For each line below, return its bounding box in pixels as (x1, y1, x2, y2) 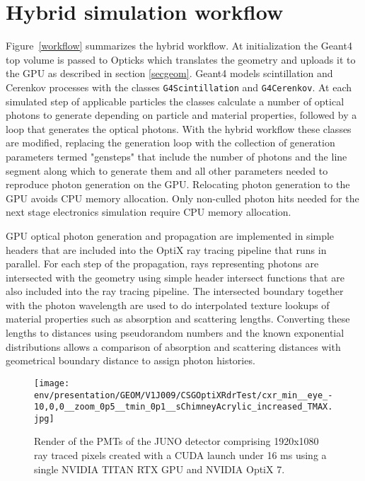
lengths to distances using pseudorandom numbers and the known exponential (6, 325, 344, 340)
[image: (34, 378, 70, 388)
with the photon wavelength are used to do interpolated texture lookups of (6, 297, 330, 312)
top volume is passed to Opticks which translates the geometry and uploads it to (6, 52, 356, 66)
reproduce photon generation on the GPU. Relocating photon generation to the (6, 177, 350, 192)
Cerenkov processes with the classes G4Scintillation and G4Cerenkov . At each (6, 79, 352, 94)
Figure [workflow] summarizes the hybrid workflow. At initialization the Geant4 (6, 38, 352, 53)
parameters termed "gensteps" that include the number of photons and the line (6, 149, 347, 163)
